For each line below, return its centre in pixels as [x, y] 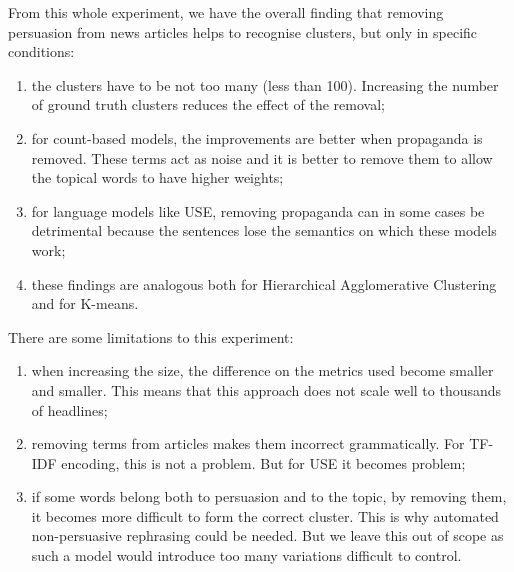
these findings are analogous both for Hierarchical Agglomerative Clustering [264, 283]
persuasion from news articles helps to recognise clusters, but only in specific [243, 31]
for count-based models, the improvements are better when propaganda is [257, 137]
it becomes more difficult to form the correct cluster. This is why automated [265, 515]
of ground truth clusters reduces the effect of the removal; [208, 104]
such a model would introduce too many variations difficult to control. [246, 555]
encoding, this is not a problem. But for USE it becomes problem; [263, 462]
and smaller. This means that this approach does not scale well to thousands [266, 389]
